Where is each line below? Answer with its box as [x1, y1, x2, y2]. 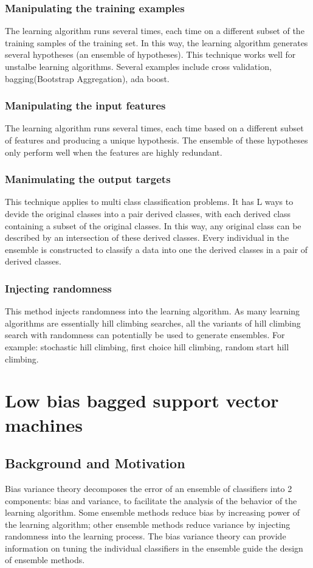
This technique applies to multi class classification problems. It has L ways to [5, 195, 294, 208]
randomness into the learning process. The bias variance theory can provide [5, 530, 286, 542]
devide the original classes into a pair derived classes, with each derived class [5, 207, 291, 220]
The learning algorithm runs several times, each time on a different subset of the [5, 24, 304, 37]
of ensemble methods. [5, 553, 85, 566]
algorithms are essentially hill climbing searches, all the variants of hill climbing [5, 316, 301, 329]
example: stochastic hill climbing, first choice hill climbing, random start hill [5, 340, 289, 353]
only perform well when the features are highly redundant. [5, 145, 222, 158]
